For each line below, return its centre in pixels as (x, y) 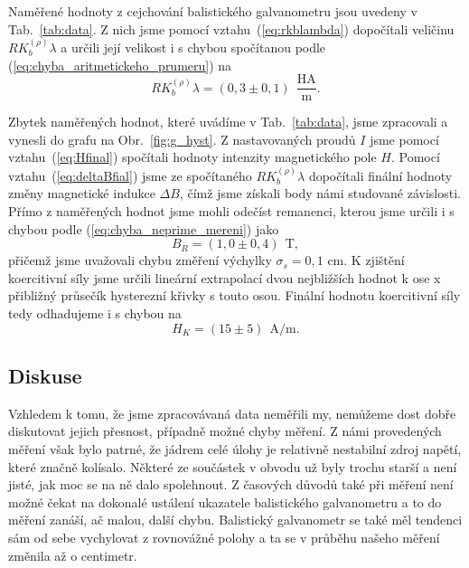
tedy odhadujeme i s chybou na (95, 313)
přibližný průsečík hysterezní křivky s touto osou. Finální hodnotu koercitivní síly (234, 295)
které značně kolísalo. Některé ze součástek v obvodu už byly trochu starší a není (233, 466)
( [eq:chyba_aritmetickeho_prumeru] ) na (120, 65)
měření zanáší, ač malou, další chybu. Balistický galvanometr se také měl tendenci (235, 520)
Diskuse (45, 375)
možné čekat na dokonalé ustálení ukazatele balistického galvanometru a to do (225, 502)
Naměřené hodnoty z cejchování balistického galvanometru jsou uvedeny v (213, 11)
